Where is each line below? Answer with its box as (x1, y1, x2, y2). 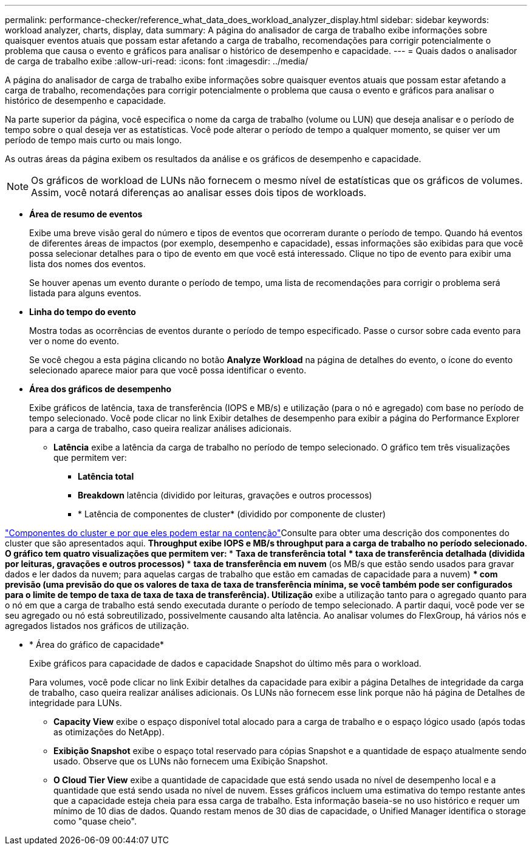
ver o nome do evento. (29, 336, 120, 346)
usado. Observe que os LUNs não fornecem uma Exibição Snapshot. (53, 756, 328, 766)
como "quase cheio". (53, 816, 137, 826)
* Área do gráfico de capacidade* (29, 639, 165, 650)
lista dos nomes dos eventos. (29, 259, 146, 269)
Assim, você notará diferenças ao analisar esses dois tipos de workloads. (31, 186, 367, 199)
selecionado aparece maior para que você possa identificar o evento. (29, 365, 307, 375)
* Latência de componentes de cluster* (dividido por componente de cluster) (78, 509, 386, 519)
